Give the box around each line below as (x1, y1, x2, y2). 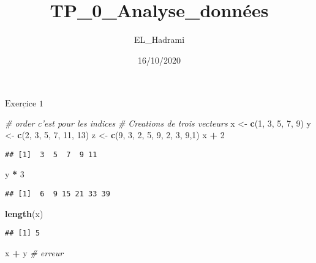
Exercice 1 (5, 100, 43, 109)
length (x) (5, 207, 43, 220)
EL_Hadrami (134, 33, 185, 46)
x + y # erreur (5, 246, 64, 259)
